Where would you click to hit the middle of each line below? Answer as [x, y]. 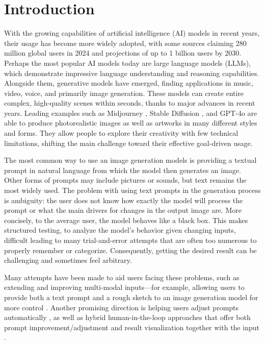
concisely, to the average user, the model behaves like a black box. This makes [126, 220]
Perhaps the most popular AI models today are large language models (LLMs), [128, 63]
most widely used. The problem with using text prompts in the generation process [132, 190]
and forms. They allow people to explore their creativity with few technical [121, 133]
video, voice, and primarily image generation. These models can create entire [124, 93]
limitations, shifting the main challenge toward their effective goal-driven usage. [128, 143]
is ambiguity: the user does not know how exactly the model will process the [124, 200]
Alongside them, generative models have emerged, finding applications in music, [129, 83]
